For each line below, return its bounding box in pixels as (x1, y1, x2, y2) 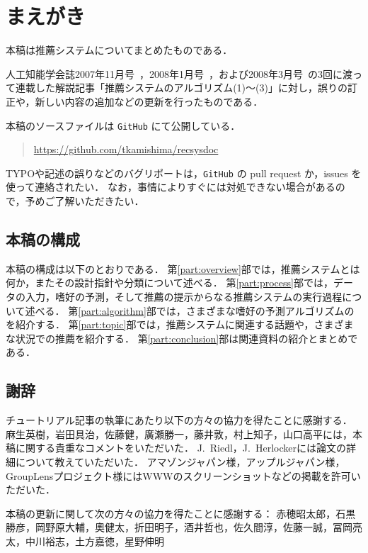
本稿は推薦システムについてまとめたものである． (6, 43, 233, 57)
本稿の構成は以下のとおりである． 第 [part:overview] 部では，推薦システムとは (6, 261, 360, 276)
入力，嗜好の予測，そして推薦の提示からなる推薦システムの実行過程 (25, 289, 343, 303)
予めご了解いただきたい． (25, 194, 144, 208)
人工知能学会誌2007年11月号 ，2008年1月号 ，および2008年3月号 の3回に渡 (6, 66, 352, 81)
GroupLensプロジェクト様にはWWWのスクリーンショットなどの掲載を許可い (6, 468, 361, 483)
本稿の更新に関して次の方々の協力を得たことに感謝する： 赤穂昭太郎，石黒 (6, 505, 356, 520)
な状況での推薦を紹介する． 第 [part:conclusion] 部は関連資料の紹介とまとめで (6, 330, 358, 345)
